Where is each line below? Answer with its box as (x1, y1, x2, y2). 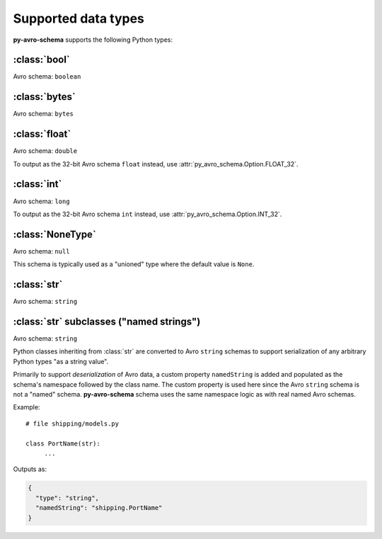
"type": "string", (35, 494, 99, 502)
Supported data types (13, 11, 145, 26)
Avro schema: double (13, 147, 78, 155)
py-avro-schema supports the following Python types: (13, 35, 173, 44)
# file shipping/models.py (25, 419, 120, 428)
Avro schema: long (13, 197, 70, 205)
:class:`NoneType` (13, 228, 97, 240)
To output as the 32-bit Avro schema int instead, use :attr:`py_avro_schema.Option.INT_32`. (13, 210, 282, 218)
